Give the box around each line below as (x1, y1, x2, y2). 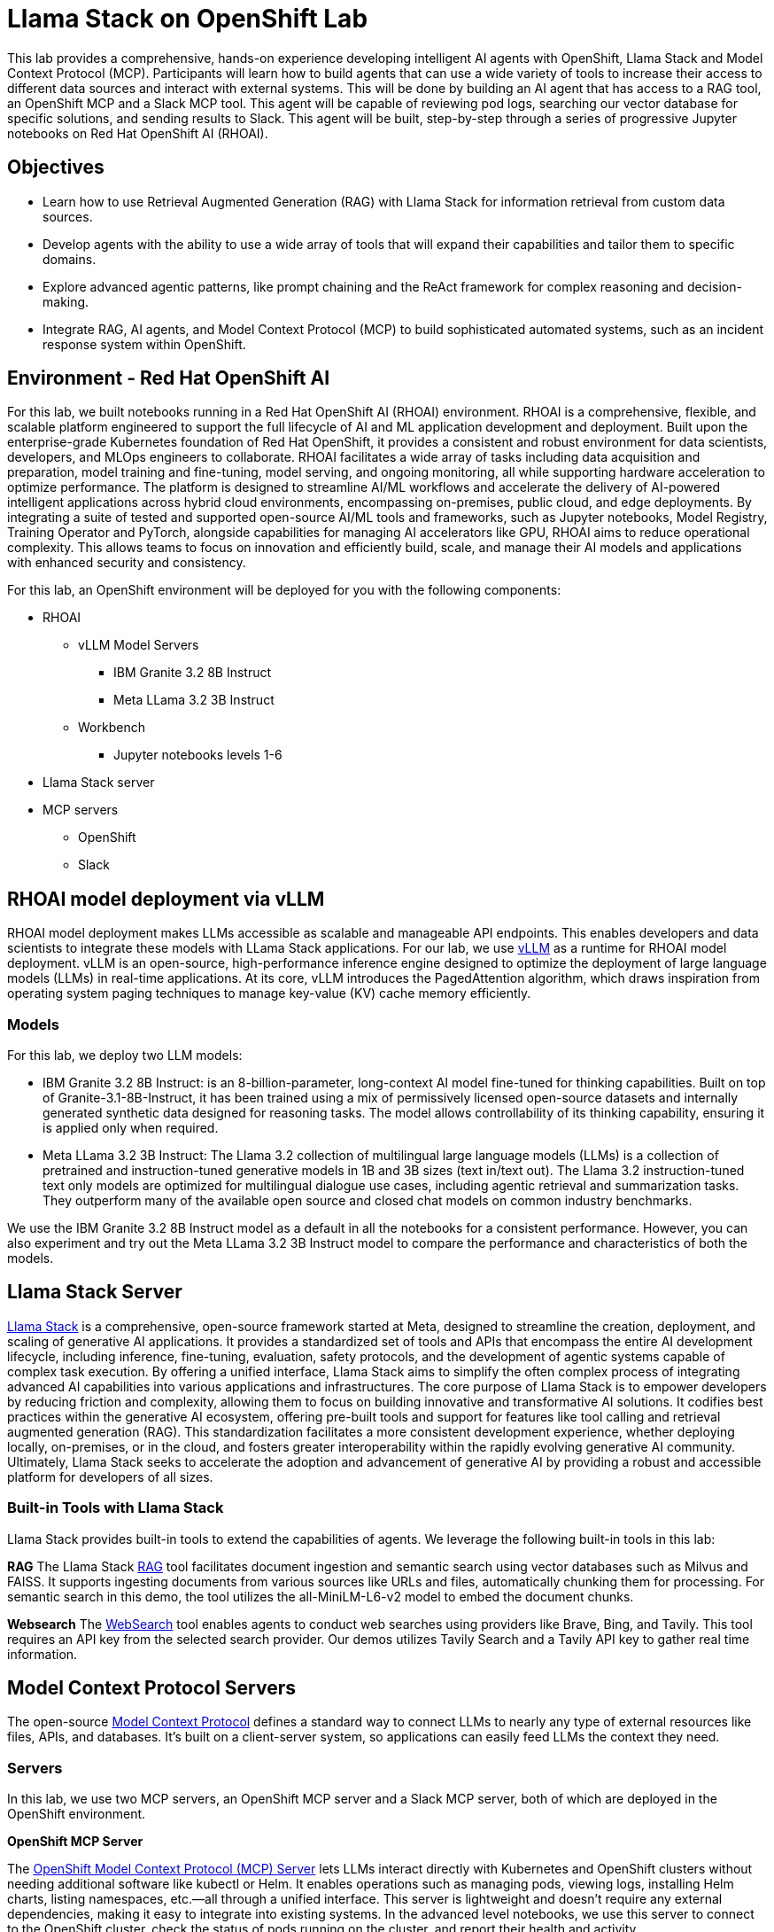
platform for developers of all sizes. (7, 1468, 213, 1484)
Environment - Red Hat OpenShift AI (7, 367, 330, 390)
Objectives (7, 156, 104, 179)
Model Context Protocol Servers (7, 1677, 297, 1700)
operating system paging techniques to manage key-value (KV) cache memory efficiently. (7, 985, 531, 1001)
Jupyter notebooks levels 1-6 (113, 747, 283, 763)
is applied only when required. (43, 1120, 219, 1136)
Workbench (78, 720, 145, 736)
